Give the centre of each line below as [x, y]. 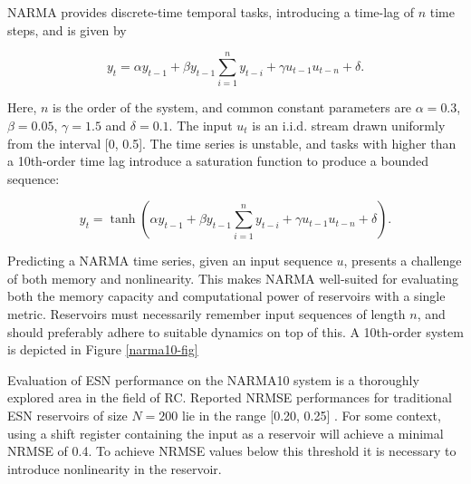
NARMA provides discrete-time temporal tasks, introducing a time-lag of [211, 12]
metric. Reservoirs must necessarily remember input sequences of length [207, 314]
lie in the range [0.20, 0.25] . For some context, [311, 416]
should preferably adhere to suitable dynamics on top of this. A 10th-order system [235, 331]
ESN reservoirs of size [67, 416]
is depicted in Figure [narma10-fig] [103, 349]
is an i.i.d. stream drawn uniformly [349, 125]
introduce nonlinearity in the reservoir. [115, 468]
